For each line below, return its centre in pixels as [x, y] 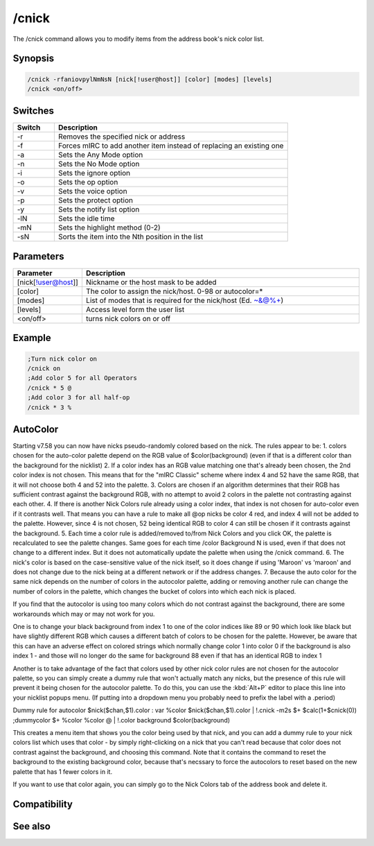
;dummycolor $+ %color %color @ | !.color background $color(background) [122, 720]
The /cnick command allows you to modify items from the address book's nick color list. [139, 39]
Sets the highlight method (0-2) [109, 227]
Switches [34, 111]
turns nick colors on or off [128, 318]
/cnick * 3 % [50, 407]
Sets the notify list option [99, 209]
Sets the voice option [92, 191]
